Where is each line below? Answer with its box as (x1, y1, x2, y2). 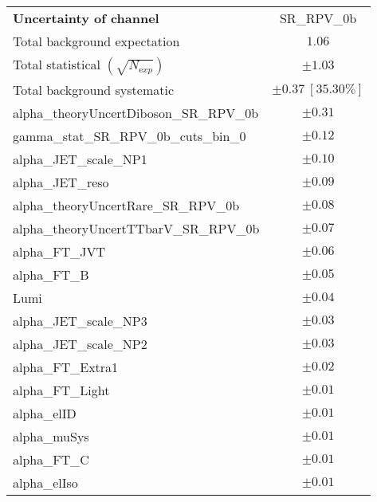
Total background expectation (13, 32, 180, 50)
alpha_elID (13, 404, 77, 422)
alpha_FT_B (13, 265, 89, 284)
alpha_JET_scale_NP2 (13, 335, 147, 353)
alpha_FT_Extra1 (13, 358, 119, 376)
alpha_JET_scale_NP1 (13, 150, 147, 168)
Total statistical (13, 55, 100, 73)
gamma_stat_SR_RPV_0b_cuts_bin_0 (13, 127, 246, 145)
